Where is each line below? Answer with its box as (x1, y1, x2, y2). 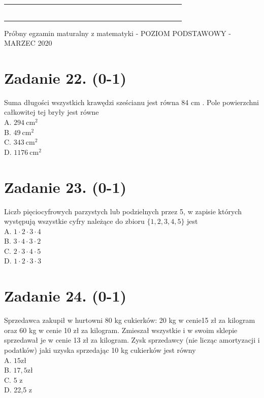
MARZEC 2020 (4, 38, 52, 48)
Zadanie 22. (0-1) (4, 67, 126, 88)
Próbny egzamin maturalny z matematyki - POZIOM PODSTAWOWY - (4, 27, 231, 38)
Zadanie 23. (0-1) (4, 176, 126, 197)
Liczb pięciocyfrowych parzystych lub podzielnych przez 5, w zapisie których (4, 206, 242, 216)
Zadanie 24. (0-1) (4, 285, 126, 306)
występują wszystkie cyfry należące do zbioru (4, 216, 145, 226)
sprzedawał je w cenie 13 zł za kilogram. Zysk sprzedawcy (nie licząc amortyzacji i (4, 335, 260, 345)
